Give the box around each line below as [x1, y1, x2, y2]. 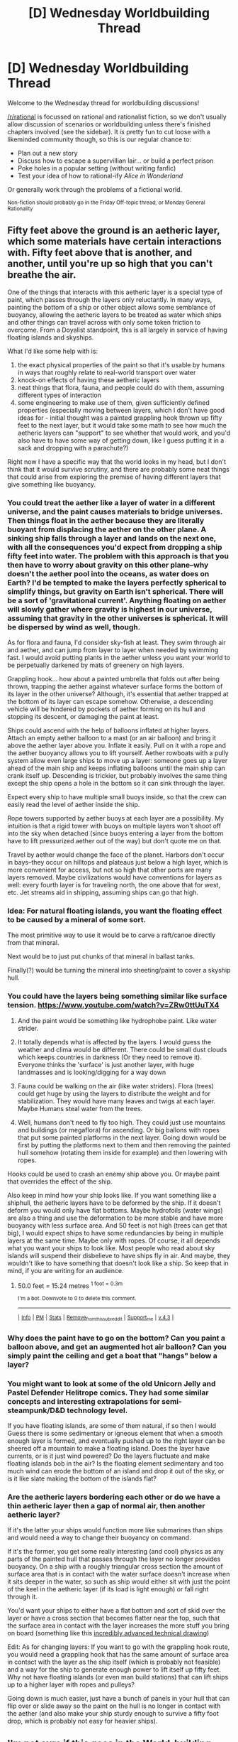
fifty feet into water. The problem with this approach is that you [7, 551, 229, 561]
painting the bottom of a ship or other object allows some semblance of [7, 303, 216, 311]
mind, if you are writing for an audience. [7, 1266, 124, 1275]
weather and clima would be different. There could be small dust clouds [17, 1045, 227, 1054]
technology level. [67, 1405, 128, 1415]
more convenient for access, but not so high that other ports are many [7, 865, 212, 875]
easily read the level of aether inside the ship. [7, 801, 140, 809]
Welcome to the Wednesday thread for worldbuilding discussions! [7, 98, 200, 107]
